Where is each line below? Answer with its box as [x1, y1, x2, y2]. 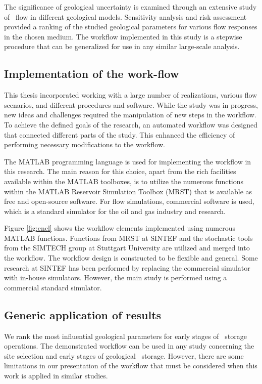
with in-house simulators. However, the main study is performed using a [4, 272, 227, 283]
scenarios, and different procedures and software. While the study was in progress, [4, 99, 258, 110]
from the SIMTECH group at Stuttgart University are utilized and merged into [4, 242, 250, 253]
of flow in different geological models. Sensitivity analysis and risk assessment [4, 11, 247, 22]
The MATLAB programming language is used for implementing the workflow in [4, 156, 251, 166]
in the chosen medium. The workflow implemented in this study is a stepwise [4, 31, 242, 41]
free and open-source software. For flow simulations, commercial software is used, [4, 196, 254, 206]
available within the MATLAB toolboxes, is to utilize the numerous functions [4, 176, 244, 186]
